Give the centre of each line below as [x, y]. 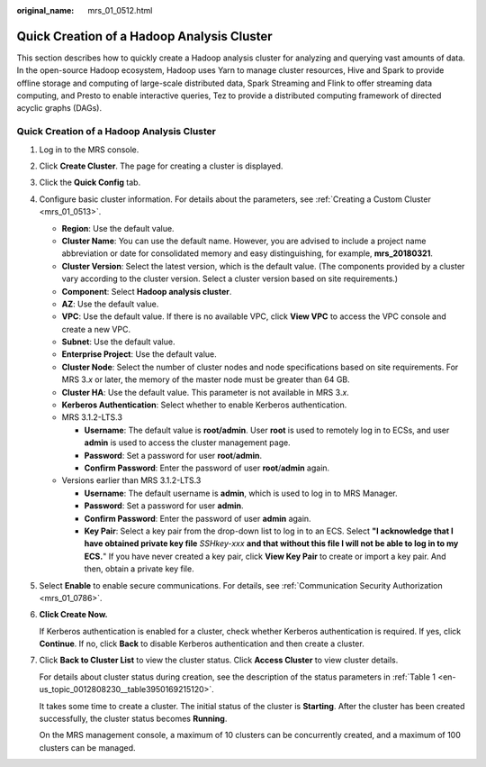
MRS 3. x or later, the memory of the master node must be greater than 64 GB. [206, 379]
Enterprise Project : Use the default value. [139, 354]
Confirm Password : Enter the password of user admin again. [198, 518]
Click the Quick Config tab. [90, 183]
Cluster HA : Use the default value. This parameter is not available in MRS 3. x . [206, 392]
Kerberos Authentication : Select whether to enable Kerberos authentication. [204, 405]
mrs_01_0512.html [120, 10]
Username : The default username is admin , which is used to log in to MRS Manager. [241, 493]
